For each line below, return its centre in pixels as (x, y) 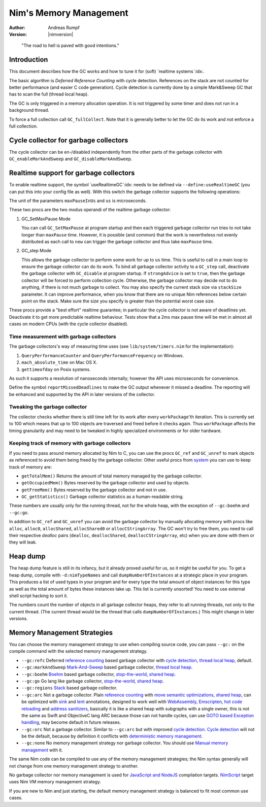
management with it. (42, 750)
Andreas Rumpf (64, 28)
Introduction (29, 60)
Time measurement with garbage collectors (63, 336)
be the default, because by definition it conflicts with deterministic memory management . (112, 736)
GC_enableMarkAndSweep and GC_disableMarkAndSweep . (71, 159)
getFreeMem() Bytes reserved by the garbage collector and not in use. (94, 490)
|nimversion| (61, 34)
